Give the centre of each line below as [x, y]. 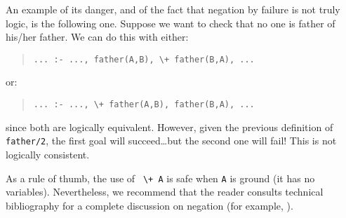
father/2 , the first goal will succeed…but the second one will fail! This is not [171, 141]
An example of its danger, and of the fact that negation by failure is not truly [173, 9]
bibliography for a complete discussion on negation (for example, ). [149, 205]
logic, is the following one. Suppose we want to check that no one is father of [171, 23]
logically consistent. [48, 154]
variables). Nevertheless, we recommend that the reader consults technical [165, 192]
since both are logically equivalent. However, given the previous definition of [169, 127]
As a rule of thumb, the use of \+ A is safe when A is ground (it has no [160, 178]
